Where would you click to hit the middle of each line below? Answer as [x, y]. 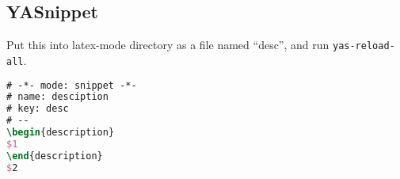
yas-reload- [364, 46]
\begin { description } [61, 133]
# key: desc [38, 109]
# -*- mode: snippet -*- [72, 85]
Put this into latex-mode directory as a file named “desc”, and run [168, 45]
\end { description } [55, 156]
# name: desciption [57, 97]
